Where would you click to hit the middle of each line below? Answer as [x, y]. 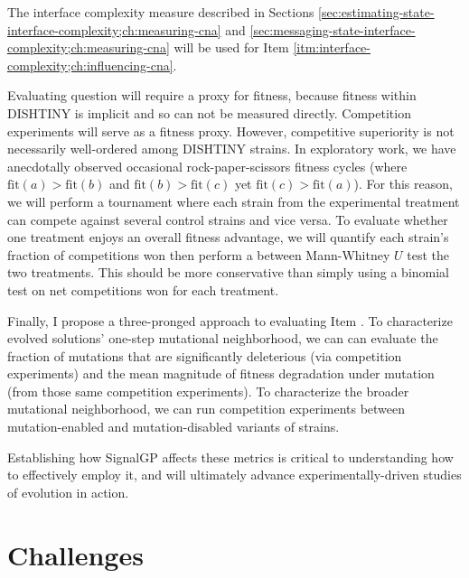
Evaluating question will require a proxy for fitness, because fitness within [212, 95]
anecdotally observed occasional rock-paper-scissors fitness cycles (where [207, 166]
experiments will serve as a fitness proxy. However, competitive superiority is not [231, 131]
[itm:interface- [332, 47]
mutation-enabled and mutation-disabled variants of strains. [174, 427]
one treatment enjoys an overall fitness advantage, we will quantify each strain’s [228, 237]
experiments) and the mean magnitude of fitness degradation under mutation [221, 373]
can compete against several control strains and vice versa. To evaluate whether [228, 219]
